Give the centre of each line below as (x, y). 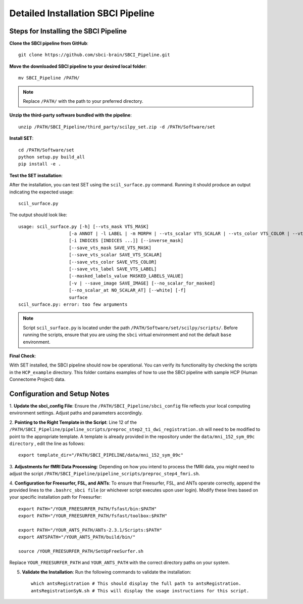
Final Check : (23, 356)
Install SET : (21, 138)
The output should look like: (38, 215)
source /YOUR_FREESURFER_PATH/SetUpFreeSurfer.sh (81, 551)
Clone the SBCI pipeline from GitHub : (49, 44)
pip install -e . (40, 164)
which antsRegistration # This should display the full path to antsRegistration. (136, 584)
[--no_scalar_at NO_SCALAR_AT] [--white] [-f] (128, 290)
